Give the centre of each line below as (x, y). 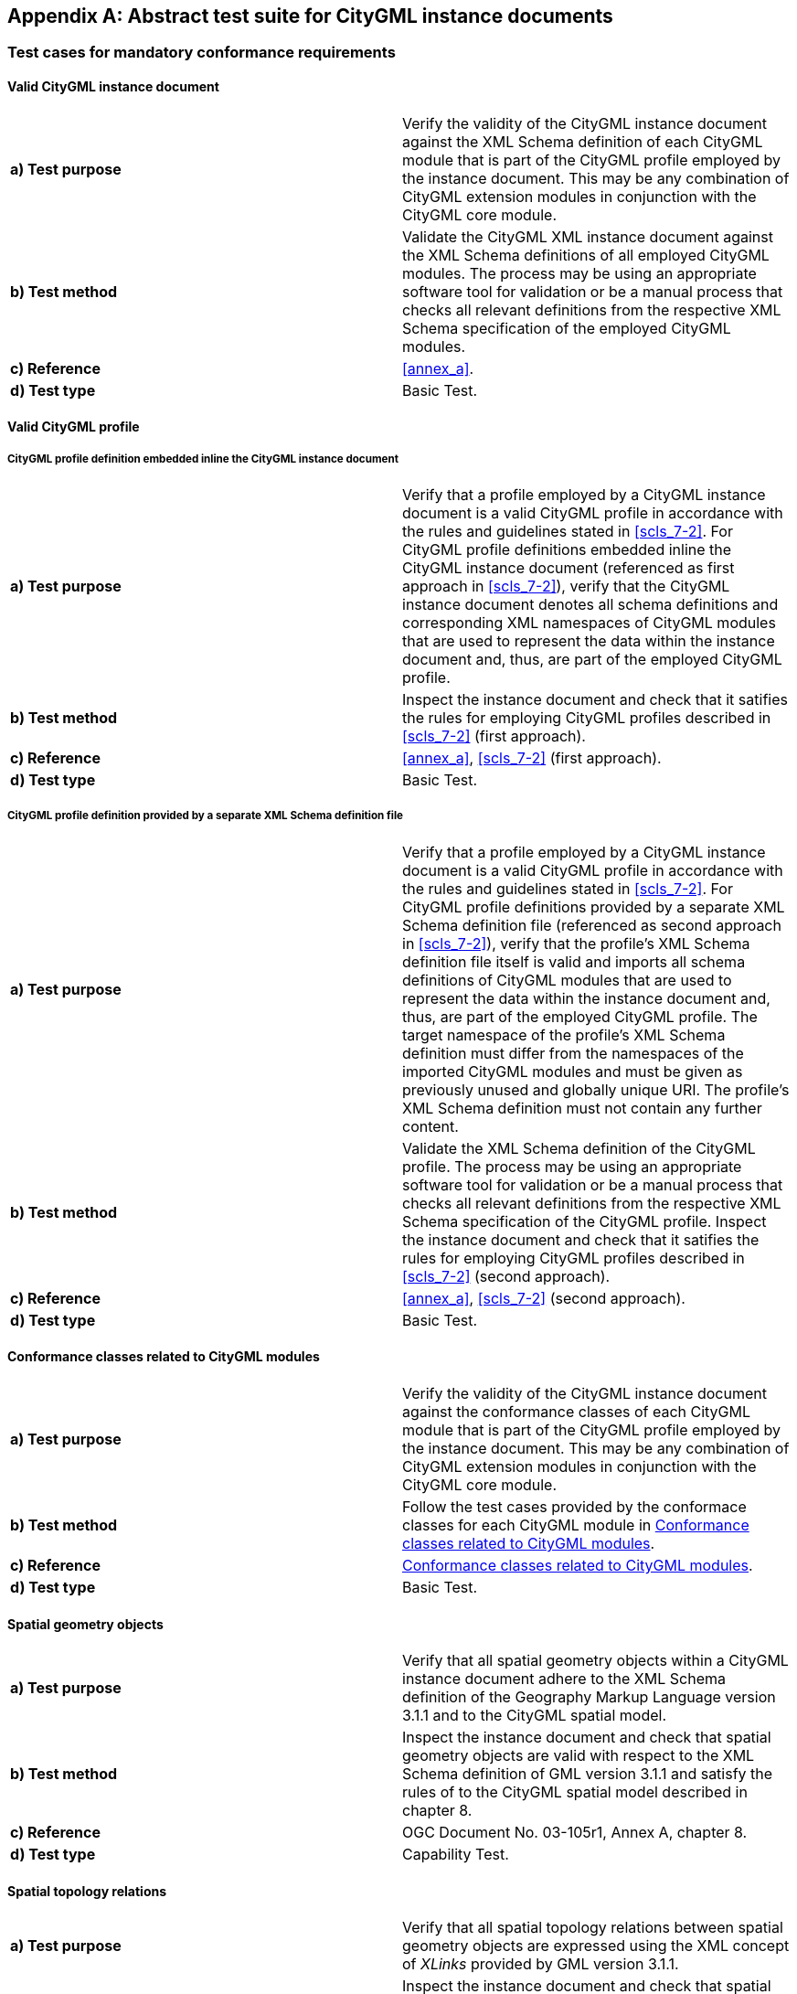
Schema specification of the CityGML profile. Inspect (584, 1221)
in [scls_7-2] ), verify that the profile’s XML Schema (576, 943)
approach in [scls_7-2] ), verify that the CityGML (566, 586)
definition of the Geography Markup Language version (589, 1697)
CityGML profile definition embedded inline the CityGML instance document (203, 459)
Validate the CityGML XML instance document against (588, 236)
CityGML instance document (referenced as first (569, 568)
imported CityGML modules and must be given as (573, 1071)
